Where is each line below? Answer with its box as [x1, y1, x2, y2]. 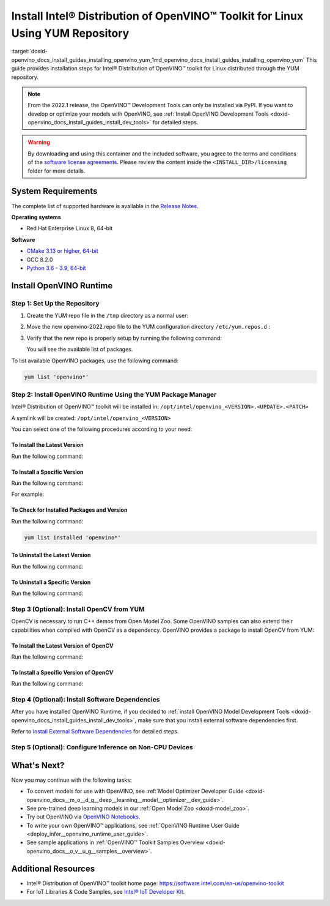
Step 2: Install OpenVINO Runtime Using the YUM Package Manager [11, 390, 217, 399]
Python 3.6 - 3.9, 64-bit [26, 264, 86, 272]
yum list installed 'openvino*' [24, 534, 122, 541]
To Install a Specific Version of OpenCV [11, 668, 114, 676]
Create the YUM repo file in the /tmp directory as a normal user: [26, 312, 189, 320]
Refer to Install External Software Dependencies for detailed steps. [11, 728, 179, 735]
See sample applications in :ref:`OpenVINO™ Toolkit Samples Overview [26, 839, 205, 846]
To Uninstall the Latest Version [11, 552, 91, 559]
